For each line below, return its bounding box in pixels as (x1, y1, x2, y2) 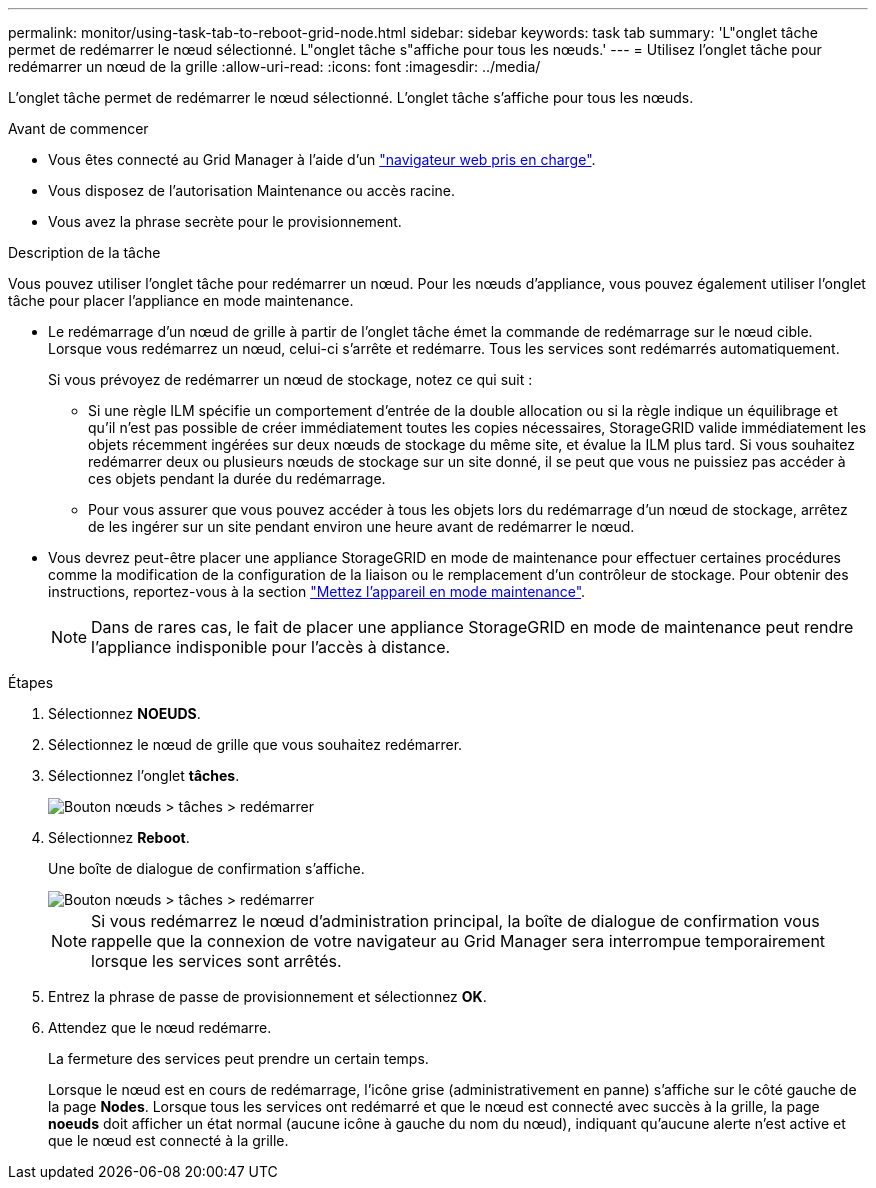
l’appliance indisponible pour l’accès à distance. (91, 637, 451, 657)
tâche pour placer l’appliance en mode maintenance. (8, 292, 354, 309)
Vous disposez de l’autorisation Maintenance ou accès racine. (48, 182, 456, 199)
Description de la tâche (8, 244, 161, 261)
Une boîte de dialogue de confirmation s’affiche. (48, 860, 365, 877)
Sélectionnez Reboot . (48, 829, 190, 846)
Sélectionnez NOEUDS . (48, 705, 201, 722)
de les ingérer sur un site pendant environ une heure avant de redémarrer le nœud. (88, 518, 635, 535)
